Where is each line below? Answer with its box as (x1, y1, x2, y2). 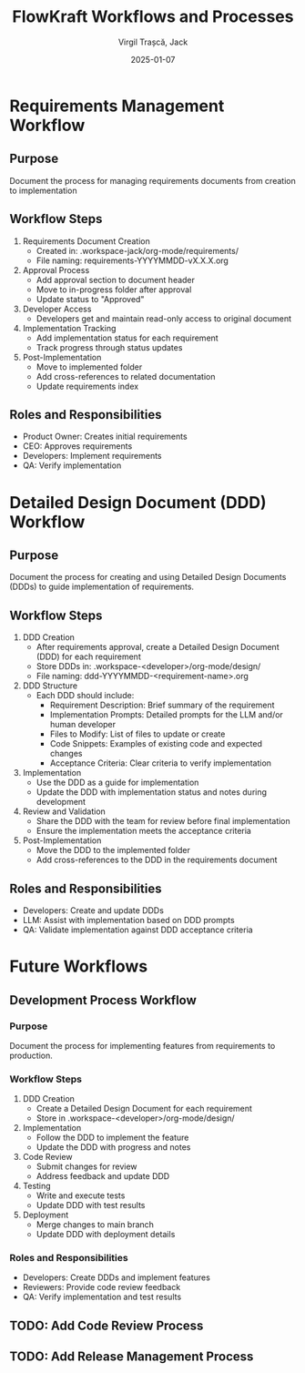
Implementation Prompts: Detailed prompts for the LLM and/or (49, 709, 284, 720)
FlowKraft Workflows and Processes (12, 6, 294, 27)
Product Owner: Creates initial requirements (22, 431, 188, 442)
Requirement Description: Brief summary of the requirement (49, 699, 275, 711)
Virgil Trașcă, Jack (117, 36, 188, 47)
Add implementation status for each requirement (36, 332, 219, 343)
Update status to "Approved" (36, 293, 145, 304)
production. (9, 1050, 53, 1061)
